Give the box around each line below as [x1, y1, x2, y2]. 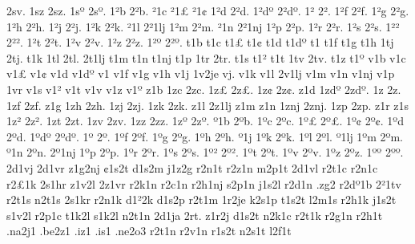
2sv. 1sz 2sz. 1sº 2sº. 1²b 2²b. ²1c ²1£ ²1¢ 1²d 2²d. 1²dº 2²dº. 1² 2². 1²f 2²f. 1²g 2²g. [6, 2, 409, 18]
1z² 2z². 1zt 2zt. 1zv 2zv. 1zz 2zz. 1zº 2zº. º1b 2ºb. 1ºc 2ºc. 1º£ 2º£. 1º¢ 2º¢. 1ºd [6, 112, 405, 129]
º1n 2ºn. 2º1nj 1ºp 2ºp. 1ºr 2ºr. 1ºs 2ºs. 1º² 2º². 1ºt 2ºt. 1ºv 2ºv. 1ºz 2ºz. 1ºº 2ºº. [6, 144, 404, 161]
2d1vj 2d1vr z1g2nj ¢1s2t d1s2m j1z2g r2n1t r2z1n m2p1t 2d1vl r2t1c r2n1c [6, 159, 378, 176]
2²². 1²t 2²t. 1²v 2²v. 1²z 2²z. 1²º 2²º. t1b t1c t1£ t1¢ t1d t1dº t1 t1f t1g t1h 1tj [6, 34, 394, 51]
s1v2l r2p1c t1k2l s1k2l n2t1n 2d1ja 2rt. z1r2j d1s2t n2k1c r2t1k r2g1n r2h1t [6, 206, 383, 223]
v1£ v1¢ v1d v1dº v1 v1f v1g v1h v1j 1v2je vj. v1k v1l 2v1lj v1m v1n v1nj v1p [6, 65, 395, 82]
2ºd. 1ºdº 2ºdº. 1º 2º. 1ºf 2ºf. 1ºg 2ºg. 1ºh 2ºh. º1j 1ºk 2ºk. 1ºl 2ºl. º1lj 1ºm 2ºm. [6, 128, 403, 144]
